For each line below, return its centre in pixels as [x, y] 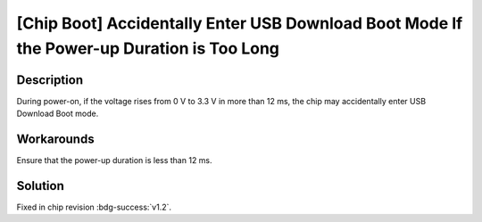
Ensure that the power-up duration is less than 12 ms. [115, 160]
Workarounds [55, 140]
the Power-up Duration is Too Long [148, 48]
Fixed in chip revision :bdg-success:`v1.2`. [94, 207]
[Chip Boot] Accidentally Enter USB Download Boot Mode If [240, 23]
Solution [40, 186]
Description [50, 80]
